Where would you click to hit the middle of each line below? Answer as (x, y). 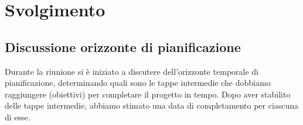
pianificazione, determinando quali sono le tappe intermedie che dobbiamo (138, 83)
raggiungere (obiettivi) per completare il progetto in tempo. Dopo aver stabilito (148, 94)
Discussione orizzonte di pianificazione (123, 46)
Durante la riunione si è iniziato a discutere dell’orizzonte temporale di (132, 71)
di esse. (18, 117)
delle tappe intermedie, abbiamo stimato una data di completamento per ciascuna (152, 105)
